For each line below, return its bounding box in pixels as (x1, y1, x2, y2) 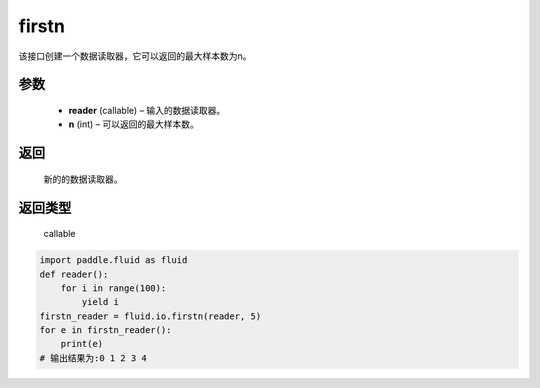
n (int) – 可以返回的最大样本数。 (68, 118, 199, 130)
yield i (81, 296, 120, 308)
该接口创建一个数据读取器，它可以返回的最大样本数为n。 (18, 50, 252, 62)
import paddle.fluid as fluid (39, 255, 188, 266)
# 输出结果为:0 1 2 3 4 (39, 352, 147, 364)
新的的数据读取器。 (43, 173, 123, 185)
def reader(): (39, 268, 109, 280)
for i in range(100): (60, 282, 167, 294)
